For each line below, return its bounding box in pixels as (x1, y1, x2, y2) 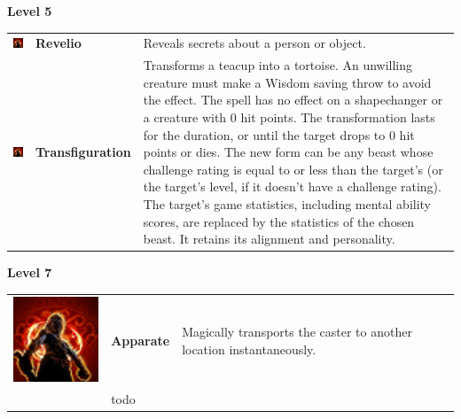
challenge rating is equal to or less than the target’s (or (143, 159, 443, 178)
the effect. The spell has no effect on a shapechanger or (143, 90, 443, 109)
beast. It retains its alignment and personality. (143, 229, 395, 248)
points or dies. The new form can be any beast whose (143, 143, 434, 161)
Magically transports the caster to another (182, 322, 412, 341)
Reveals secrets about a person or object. (143, 34, 366, 52)
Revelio (35, 34, 82, 52)
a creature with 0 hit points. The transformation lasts (143, 107, 435, 126)
